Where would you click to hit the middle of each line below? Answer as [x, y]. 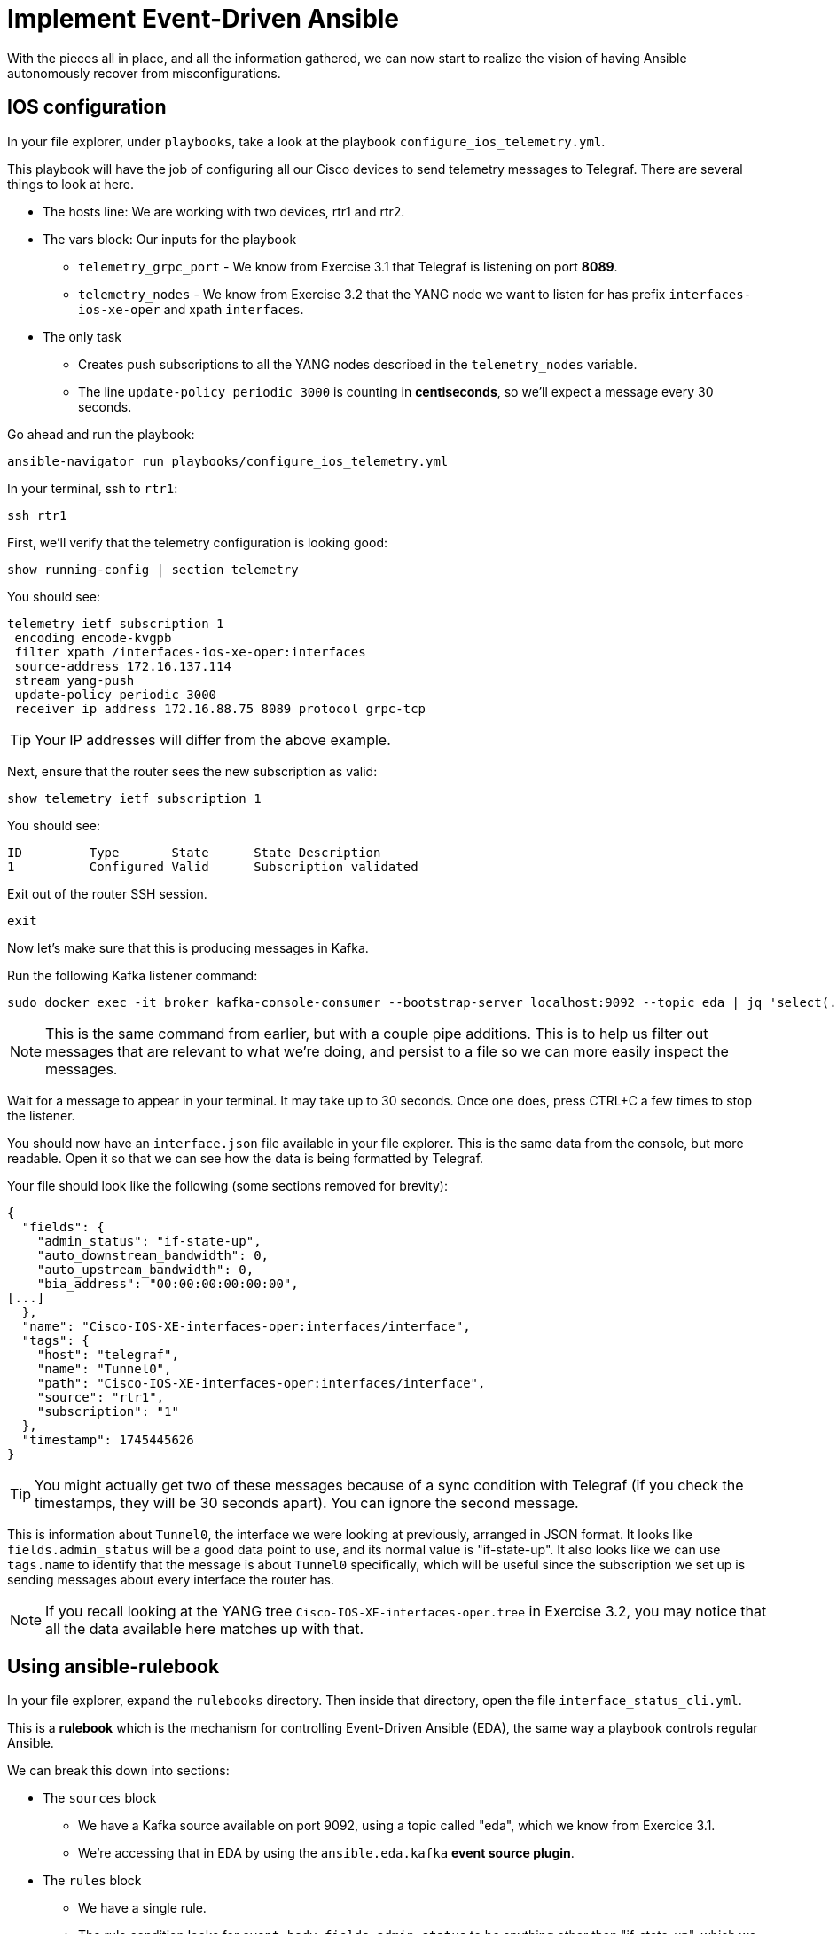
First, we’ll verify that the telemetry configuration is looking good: [198, 542]
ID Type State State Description [194, 852]
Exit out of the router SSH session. [107, 893]
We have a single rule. [142, 1908]
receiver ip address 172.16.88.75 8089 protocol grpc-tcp [220, 708]
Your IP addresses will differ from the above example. [213, 739]
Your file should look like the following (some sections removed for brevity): [227, 1185]
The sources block [100, 1798]
